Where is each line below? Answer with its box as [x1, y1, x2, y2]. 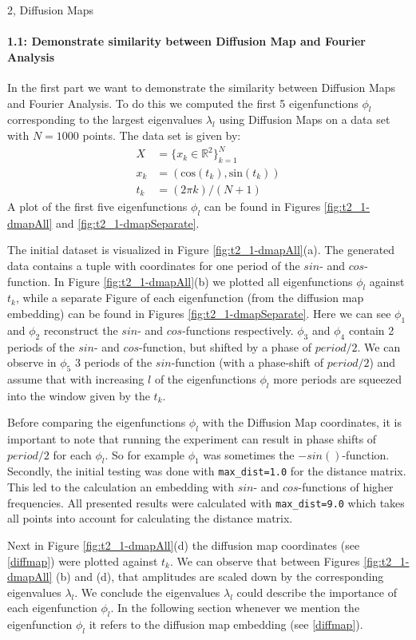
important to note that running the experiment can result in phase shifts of [7, 431, 377, 447]
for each [53, 446, 92, 463]
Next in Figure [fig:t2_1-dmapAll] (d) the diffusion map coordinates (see [7, 536, 360, 553]
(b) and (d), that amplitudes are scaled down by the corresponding [56, 568, 384, 585]
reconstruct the [43, 321, 118, 338]
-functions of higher [298, 479, 394, 495]
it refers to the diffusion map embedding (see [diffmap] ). [89, 616, 363, 633]
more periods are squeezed [273, 370, 402, 387]
